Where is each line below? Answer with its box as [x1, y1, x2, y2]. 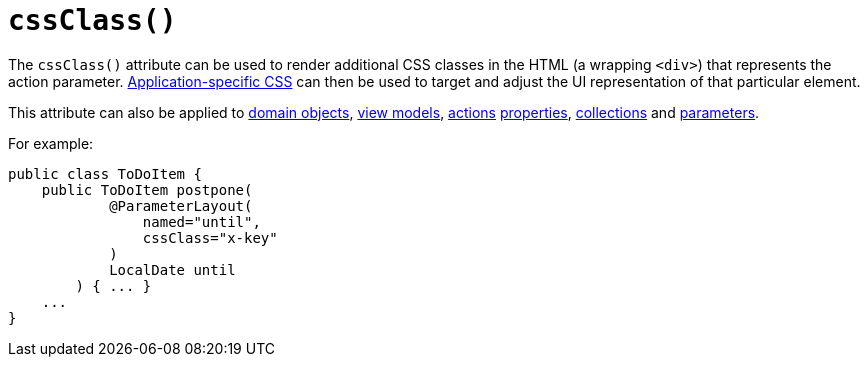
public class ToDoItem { [8, 165, 202, 182]
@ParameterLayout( [109, 197, 253, 214]
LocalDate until [109, 261, 236, 278]
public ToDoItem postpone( [41, 181, 253, 198]
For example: [8, 134, 94, 152]
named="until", [142, 213, 261, 230]
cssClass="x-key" [142, 229, 278, 246]
